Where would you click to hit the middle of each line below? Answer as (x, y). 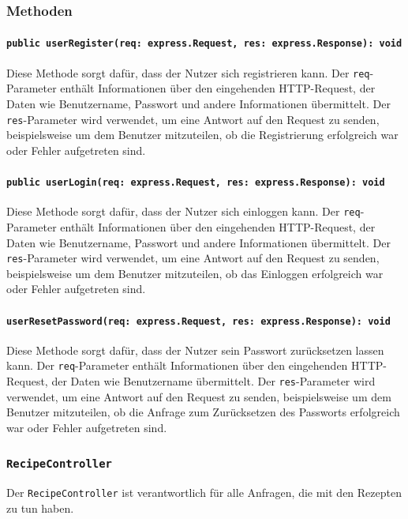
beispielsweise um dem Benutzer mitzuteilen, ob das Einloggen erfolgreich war (195, 273)
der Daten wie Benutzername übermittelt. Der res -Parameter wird (213, 381)
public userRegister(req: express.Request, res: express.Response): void (204, 44)
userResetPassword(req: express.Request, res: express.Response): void (198, 321)
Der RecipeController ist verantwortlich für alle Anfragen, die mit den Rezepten (204, 493)
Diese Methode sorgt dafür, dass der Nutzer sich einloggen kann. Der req (183, 211)
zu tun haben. (40, 508)
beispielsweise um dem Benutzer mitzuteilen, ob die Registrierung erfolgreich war (202, 135)
